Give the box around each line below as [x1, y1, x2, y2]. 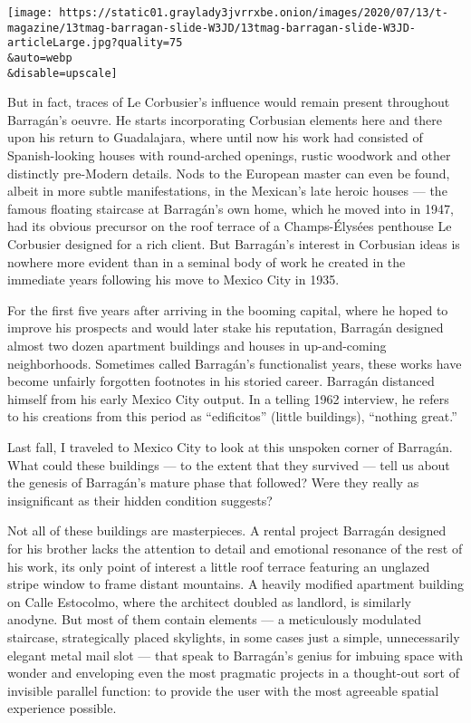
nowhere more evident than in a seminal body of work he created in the [7, 252, 406, 271]
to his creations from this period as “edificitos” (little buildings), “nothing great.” [7, 407, 457, 426]
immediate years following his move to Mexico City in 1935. [7, 270, 340, 289]
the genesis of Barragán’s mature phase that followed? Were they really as [7, 473, 419, 492]
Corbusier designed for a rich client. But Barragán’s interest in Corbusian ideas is [7, 235, 460, 254]
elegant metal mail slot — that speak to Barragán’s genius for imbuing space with [7, 645, 464, 664]
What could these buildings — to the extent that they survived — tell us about [7, 455, 450, 474]
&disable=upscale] [7, 66, 118, 80]
